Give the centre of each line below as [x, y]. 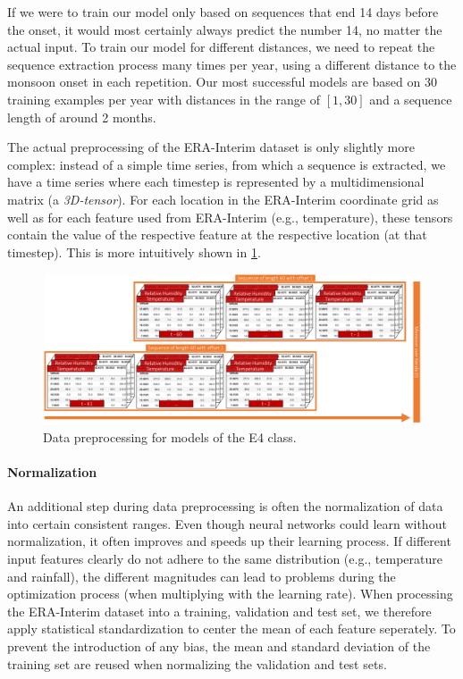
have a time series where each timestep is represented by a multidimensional [216, 182]
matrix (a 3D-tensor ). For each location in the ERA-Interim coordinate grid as [223, 199]
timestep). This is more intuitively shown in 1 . [134, 251]
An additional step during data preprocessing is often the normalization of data [225, 506]
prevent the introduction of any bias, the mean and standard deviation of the [219, 645]
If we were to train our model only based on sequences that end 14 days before [223, 12]
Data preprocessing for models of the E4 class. [170, 436]
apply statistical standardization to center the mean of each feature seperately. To [231, 629]
